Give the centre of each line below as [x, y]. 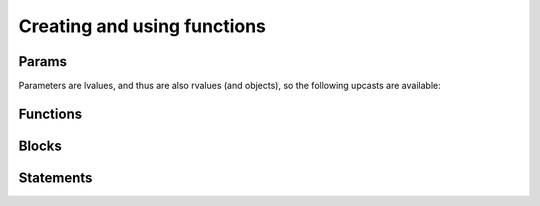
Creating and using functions [142, 26]
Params [42, 61]
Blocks [40, 145]
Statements [55, 177]
